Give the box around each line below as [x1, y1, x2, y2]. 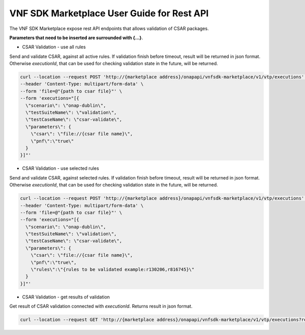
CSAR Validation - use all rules [22, 44, 86, 50]
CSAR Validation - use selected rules [22, 165, 99, 171]
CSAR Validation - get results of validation [22, 294, 110, 300]
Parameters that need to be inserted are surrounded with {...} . [9, 35, 143, 41]
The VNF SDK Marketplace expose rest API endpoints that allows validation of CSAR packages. [9, 25, 209, 32]
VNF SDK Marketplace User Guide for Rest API [9, 8, 209, 19]
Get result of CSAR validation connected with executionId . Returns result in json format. [9, 303, 193, 310]
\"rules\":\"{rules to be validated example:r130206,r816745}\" [30, 267, 195, 272]
